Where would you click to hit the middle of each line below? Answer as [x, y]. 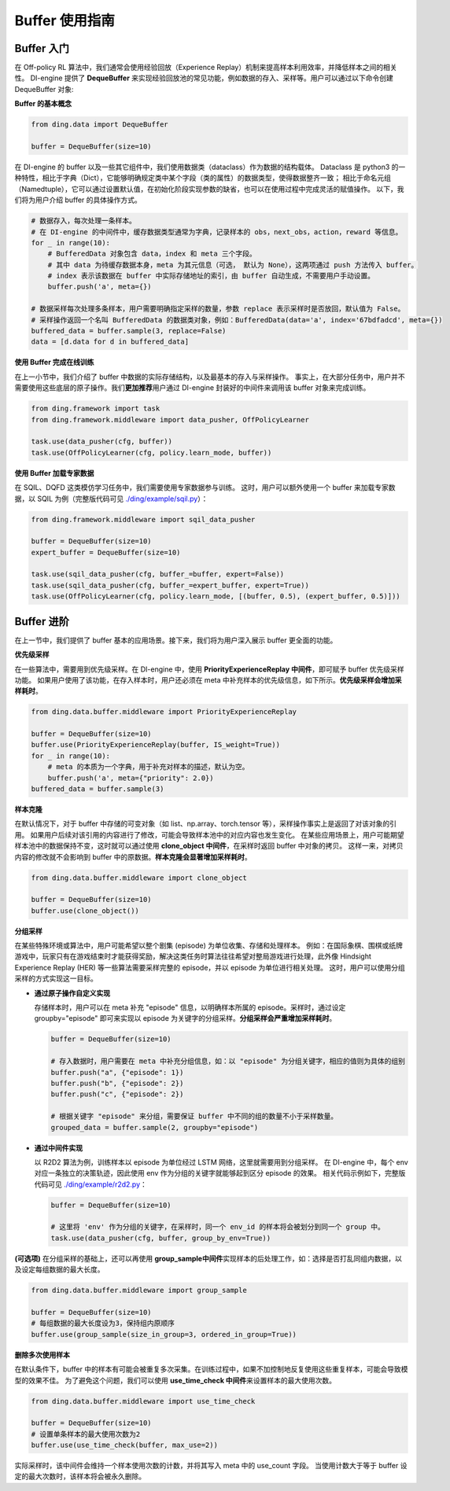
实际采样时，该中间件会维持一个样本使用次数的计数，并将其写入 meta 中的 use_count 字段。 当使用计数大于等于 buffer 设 [211, 1466]
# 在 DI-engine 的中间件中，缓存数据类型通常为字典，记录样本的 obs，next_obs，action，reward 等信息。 [217, 232]
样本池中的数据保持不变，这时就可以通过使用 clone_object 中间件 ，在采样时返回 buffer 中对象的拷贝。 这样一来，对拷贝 [209, 846]
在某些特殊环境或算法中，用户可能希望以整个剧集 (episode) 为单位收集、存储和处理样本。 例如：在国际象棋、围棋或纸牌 [208, 946]
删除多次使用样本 [42, 1355]
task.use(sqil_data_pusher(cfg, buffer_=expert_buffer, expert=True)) [170, 585]
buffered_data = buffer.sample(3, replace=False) [129, 331]
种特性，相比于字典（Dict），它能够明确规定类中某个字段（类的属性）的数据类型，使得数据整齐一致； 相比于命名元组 [203, 178]
